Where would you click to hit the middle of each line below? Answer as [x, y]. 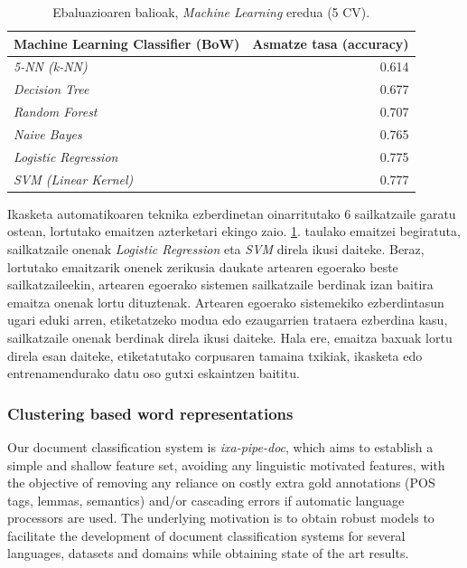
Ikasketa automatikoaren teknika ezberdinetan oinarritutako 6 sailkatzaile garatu [232, 213]
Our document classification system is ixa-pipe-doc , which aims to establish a [220, 446]
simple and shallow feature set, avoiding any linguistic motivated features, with [226, 464]
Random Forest [56, 112]
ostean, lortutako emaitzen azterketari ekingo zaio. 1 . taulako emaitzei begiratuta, [234, 231]
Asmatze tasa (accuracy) [331, 43]
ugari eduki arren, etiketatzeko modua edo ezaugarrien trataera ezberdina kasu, [228, 320]
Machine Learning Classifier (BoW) [127, 43]
